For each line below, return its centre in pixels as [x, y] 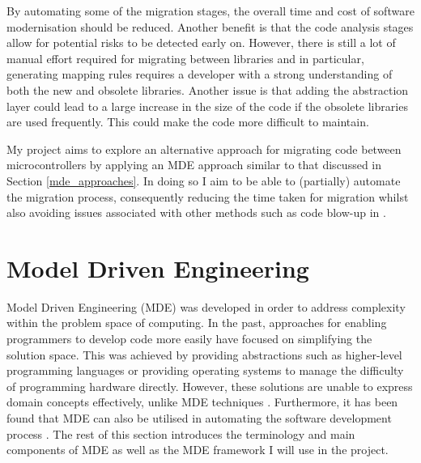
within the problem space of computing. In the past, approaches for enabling [197, 323]
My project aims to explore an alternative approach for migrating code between [204, 149]
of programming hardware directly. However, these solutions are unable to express [210, 386]
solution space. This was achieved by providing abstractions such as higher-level [204, 354]
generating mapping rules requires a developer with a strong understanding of [200, 74]
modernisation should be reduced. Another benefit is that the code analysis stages [210, 26]
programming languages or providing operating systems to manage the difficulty [205, 370]
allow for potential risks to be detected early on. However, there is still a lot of [201, 42]
